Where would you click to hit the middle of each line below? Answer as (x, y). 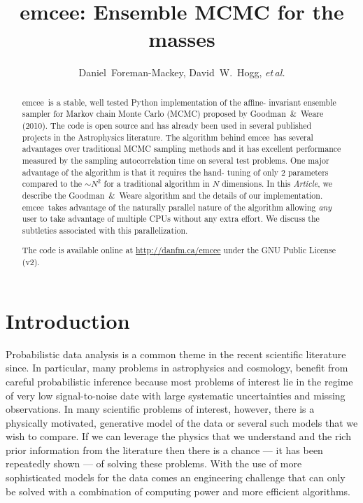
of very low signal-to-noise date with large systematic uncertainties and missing (176, 395)
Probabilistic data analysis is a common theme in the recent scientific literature (176, 354)
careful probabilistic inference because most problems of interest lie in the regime (179, 381)
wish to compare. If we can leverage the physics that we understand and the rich (178, 436)
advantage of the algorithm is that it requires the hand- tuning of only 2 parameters (175, 172)
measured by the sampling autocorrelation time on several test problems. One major (176, 160)
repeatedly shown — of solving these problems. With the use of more (154, 463)
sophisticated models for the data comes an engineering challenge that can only (176, 477)
